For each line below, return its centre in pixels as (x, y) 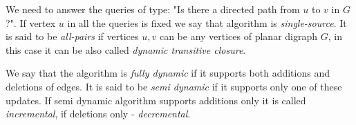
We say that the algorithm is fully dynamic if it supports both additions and (168, 73)
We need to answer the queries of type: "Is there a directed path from (153, 9)
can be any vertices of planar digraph (238, 36)
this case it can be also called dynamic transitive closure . (126, 49)
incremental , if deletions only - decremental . (98, 114)
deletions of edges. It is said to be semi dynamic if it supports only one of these (174, 86)
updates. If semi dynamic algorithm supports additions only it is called (156, 100)
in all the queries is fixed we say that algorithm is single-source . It (207, 22)
